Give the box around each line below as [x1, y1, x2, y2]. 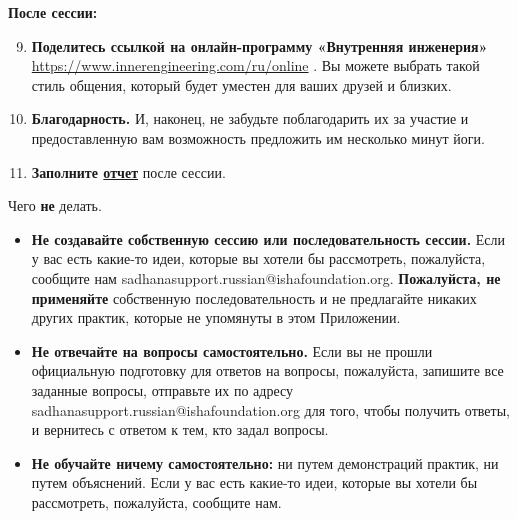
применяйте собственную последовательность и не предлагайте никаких [31, 287, 477, 308]
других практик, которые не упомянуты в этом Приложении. [31, 307, 401, 328]
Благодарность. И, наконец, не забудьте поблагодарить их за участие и [31, 108, 469, 129]
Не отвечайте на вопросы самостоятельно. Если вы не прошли [31, 340, 433, 361]
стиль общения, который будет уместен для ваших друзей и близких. [31, 74, 452, 95]
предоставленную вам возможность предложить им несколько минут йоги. [31, 127, 485, 148]
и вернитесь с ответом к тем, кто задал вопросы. [31, 419, 329, 440]
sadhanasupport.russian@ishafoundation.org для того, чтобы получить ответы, [31, 399, 510, 420]
